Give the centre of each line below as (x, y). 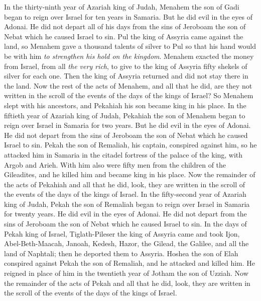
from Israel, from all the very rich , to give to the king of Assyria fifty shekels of (126, 66)
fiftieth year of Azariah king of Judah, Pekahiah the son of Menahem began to (125, 115)
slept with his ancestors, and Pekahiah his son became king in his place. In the (125, 105)
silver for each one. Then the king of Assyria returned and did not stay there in (126, 76)
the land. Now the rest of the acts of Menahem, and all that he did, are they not (128, 85)
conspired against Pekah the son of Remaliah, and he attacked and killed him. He (129, 263)
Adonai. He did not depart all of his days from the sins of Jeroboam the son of (125, 26)
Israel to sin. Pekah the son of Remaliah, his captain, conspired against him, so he (130, 145)
